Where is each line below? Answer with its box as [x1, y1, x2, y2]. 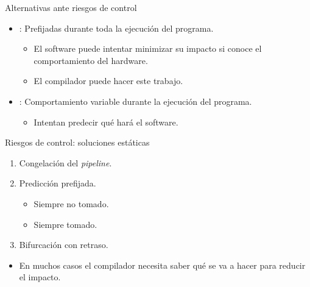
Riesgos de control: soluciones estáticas [5, 136, 150, 149]
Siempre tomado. [33, 218, 97, 230]
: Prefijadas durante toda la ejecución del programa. [19, 21, 214, 34]
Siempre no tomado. [33, 197, 109, 210]
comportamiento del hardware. [33, 54, 148, 66]
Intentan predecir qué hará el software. [33, 115, 178, 128]
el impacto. [19, 271, 61, 283]
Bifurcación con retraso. [19, 238, 108, 251]
